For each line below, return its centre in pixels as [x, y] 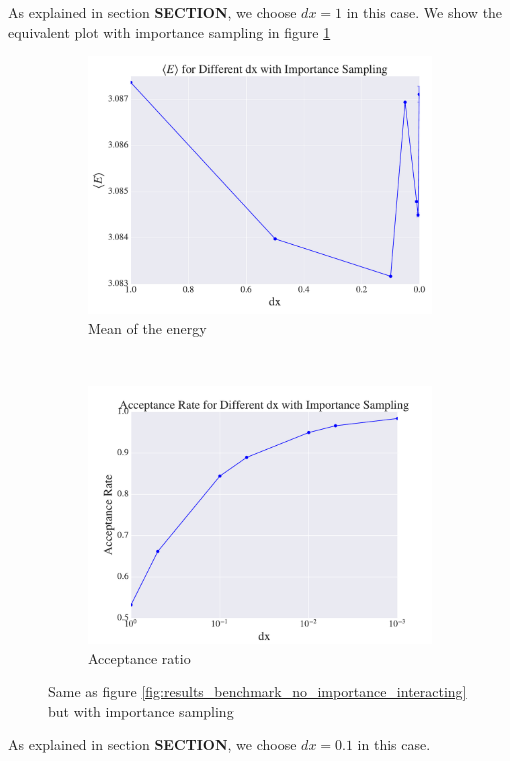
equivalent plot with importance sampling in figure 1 [169, 31]
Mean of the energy [147, 327]
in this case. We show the [424, 12]
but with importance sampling [141, 710]
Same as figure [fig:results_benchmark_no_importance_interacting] [257, 691]
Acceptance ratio [139, 657]
